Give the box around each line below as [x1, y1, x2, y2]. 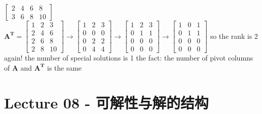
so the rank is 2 [210, 30, 258, 41]
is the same [47, 62, 82, 73]
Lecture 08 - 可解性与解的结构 [4, 92, 209, 112]
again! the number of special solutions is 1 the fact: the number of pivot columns [4, 52, 253, 63]
